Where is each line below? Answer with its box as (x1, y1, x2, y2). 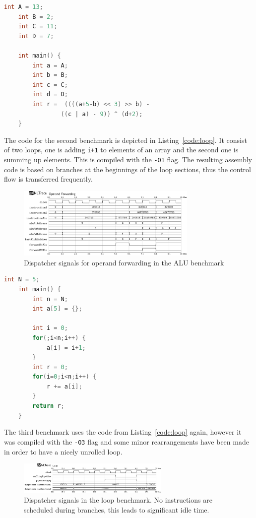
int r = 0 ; (32, 363, 68, 371)
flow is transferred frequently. (4, 174, 93, 184)
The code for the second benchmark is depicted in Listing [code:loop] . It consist (4, 134, 247, 145)
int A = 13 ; (4, 3, 43, 10)
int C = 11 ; (18, 23, 58, 30)
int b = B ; (32, 71, 68, 79)
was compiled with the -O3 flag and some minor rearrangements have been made (4, 436, 249, 447)
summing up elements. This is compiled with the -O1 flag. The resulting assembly (4, 154, 252, 164)
